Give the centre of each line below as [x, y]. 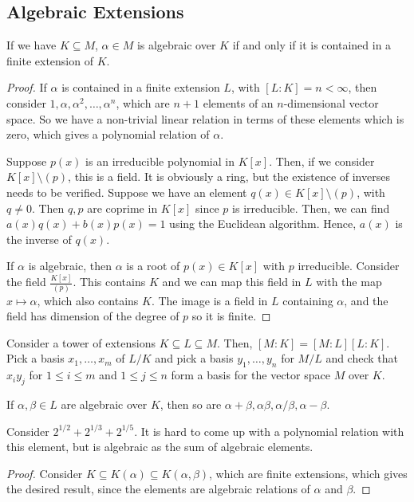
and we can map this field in [232, 282]
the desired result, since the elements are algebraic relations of [158, 489]
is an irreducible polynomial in [160, 161]
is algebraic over [176, 45]
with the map [349, 282]
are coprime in [122, 208]
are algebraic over [104, 404]
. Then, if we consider [322, 161]
